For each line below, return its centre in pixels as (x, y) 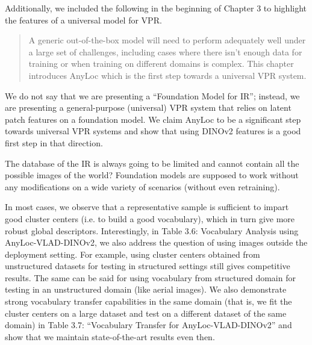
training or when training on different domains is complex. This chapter (161, 64)
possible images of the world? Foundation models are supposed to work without (152, 175)
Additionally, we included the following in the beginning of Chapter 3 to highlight (156, 8)
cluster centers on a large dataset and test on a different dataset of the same (146, 313)
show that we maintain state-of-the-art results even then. (110, 336)
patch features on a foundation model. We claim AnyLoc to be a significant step (153, 119)
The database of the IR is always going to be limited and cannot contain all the (152, 163)
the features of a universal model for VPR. (83, 20)
